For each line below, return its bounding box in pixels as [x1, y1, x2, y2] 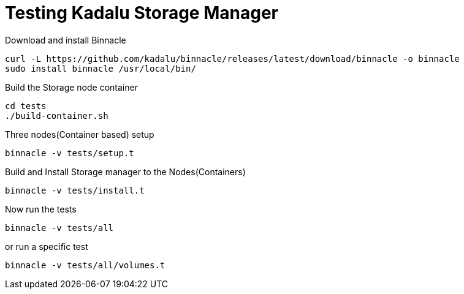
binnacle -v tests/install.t [5, 185, 145, 195]
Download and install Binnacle [5, 34, 126, 45]
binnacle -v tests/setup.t [5, 148, 134, 158]
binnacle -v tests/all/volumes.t [5, 260, 165, 270]
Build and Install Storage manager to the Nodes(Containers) [5, 166, 246, 177]
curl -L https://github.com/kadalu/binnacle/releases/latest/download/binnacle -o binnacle [5, 53, 460, 64]
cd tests [5, 100, 47, 111]
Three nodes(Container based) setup [5, 129, 154, 140]
